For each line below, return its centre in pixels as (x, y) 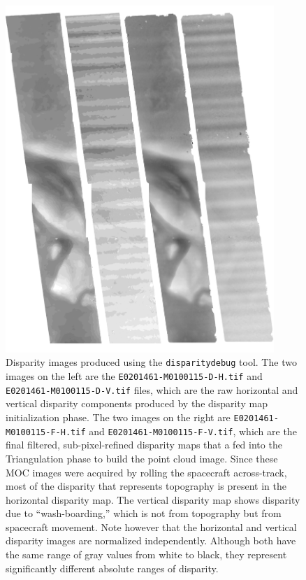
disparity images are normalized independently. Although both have (151, 540)
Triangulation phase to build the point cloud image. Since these (142, 458)
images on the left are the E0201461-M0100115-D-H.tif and (134, 376)
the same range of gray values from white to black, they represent (146, 554)
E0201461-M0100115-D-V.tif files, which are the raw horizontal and (152, 389)
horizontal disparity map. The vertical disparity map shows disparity (153, 499)
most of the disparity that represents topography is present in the (146, 486)
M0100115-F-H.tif (46, 432)
